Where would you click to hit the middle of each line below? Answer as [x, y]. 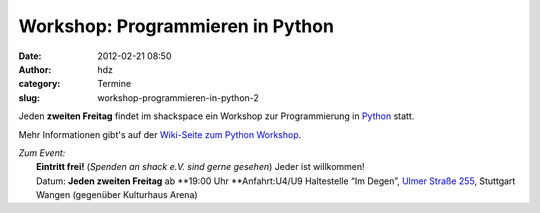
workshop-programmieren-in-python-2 [178, 97]
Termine [114, 84]
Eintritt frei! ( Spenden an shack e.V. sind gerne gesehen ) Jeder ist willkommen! [200, 167]
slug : [29, 97]
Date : [30, 56]
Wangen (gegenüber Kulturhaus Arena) [117, 195]
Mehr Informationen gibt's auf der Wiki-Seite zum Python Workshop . [160, 134]
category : [39, 84]
